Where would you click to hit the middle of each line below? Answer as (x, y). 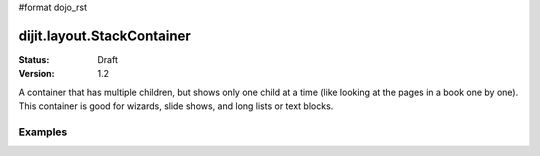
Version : (36, 74)
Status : (34, 59)
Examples (43, 132)
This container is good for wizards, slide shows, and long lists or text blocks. (176, 106)
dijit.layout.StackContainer (105, 35)
